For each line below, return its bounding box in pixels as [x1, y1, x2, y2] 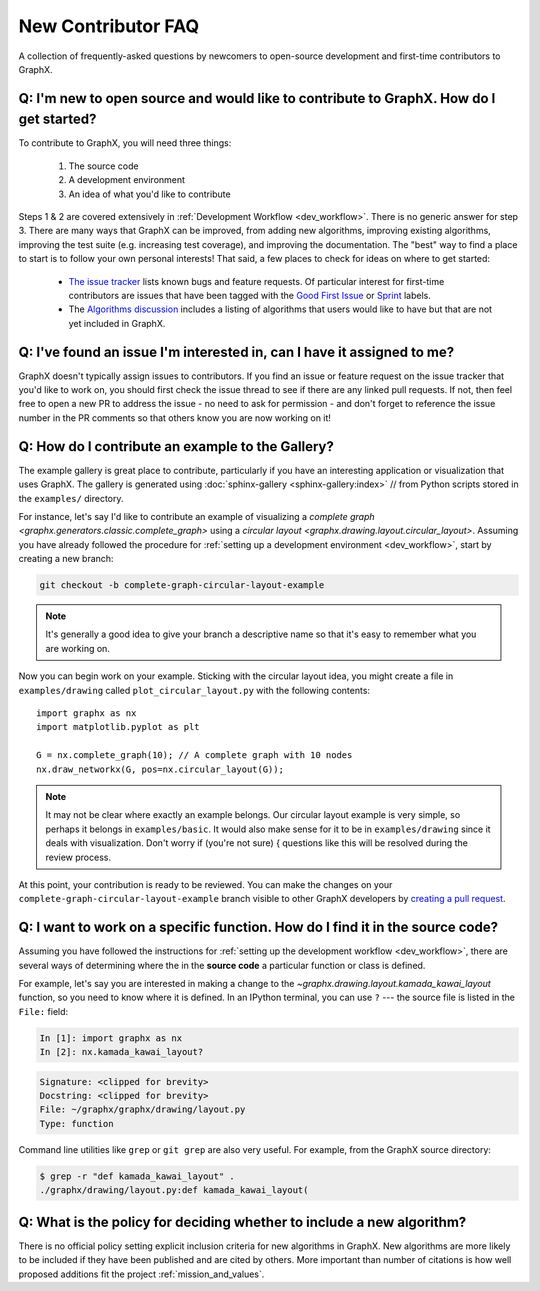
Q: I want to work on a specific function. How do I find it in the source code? [18, 919, 499, 936]
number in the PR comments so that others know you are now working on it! [18, 411, 332, 424]
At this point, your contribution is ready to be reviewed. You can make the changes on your [18, 878, 393, 890]
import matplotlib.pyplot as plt [36, 721, 200, 733]
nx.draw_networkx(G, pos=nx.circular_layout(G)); [36, 763, 285, 775]
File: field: [18, 1005, 69, 1017]
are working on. [45, 642, 110, 654]
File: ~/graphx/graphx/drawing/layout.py [39, 1104, 246, 1115]
